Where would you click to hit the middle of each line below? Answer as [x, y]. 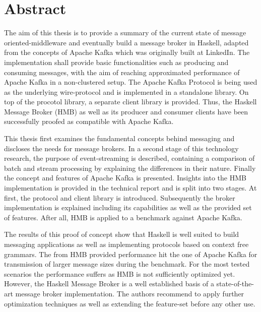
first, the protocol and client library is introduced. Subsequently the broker [120, 197]
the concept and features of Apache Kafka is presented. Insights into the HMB [125, 178]
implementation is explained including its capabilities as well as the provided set [128, 207]
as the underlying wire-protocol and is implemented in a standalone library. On [126, 91]
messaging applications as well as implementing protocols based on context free [126, 244]
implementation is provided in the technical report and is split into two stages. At [130, 188]
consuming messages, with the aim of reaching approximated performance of [122, 72]
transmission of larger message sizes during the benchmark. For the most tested [127, 264]
